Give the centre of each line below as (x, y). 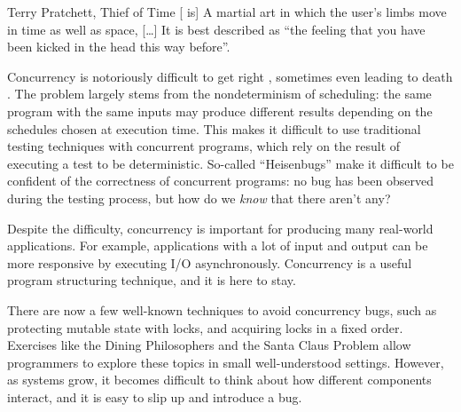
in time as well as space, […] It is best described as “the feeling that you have (216, 29)
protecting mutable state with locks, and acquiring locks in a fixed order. (205, 327)
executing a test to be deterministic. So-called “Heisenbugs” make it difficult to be (230, 163)
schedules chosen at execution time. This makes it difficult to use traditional (214, 128)
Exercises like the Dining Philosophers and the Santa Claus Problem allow (209, 345)
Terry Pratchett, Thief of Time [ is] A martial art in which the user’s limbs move (227, 12)
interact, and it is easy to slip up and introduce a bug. (155, 396)
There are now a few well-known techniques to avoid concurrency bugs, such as (222, 309)
